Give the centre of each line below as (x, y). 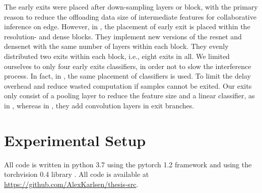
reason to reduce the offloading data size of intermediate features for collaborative (130, 16)
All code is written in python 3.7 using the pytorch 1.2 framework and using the (128, 164)
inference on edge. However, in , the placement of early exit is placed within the (127, 26)
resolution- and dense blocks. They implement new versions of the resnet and (123, 36)
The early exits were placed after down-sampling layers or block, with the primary (131, 7)
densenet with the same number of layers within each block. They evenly (116, 46)
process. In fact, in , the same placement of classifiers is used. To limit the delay (127, 76)
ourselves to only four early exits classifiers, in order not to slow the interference (128, 66)
